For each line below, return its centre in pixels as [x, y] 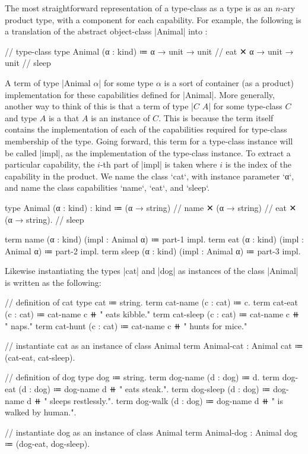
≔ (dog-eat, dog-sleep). [47, 444]
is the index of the [258, 164]
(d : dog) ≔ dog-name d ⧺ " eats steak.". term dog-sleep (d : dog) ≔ [145, 389]
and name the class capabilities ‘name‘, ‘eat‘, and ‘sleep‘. [107, 187]
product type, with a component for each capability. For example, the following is [153, 19]
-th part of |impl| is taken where [158, 164]
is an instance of [120, 117]
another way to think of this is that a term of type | [99, 106]
